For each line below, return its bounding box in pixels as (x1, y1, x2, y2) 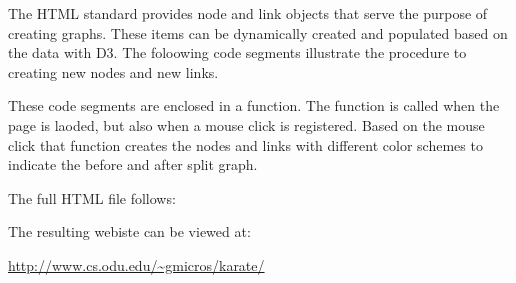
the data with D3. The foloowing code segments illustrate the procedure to (8, 42, 467, 63)
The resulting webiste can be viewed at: (8, 221, 251, 242)
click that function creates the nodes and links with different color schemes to (8, 134, 483, 155)
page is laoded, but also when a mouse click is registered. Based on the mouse (8, 114, 485, 135)
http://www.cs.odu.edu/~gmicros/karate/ (8, 254, 265, 275)
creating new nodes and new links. (8, 61, 219, 82)
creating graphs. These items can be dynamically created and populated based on (8, 22, 508, 43)
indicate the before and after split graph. (8, 154, 258, 175)
